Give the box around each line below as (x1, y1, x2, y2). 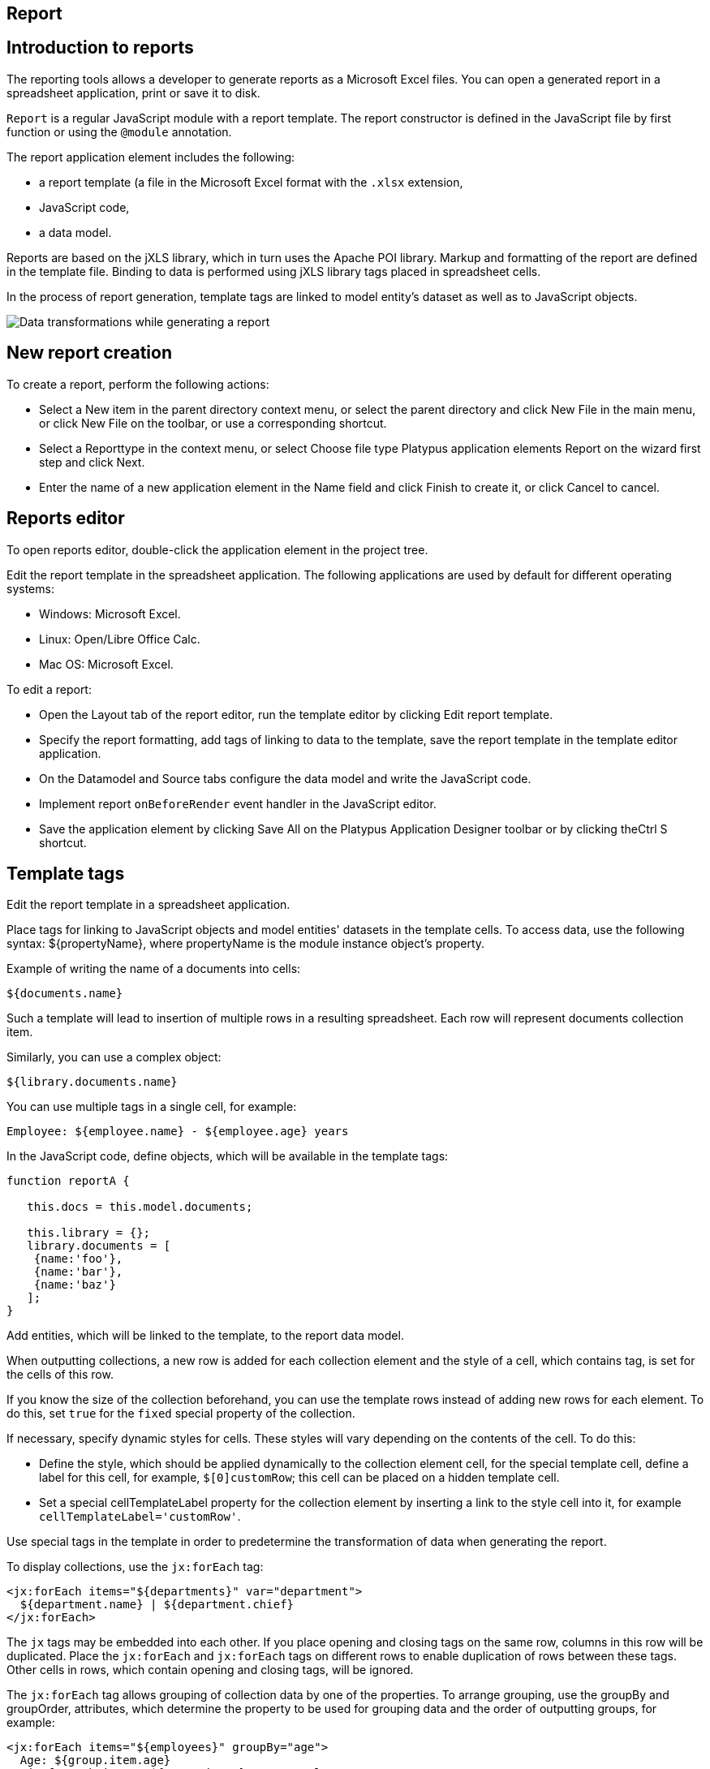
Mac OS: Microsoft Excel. (39, 656, 174, 671)
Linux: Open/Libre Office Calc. (39, 631, 200, 646)
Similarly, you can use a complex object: (6, 1050, 222, 1065)
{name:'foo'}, (33, 1252, 123, 1266)
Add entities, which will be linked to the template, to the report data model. (6, 1328, 404, 1343)
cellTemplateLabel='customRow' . (39, 1509, 241, 1524)
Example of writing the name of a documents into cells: (6, 962, 301, 976)
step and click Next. (39, 454, 145, 469)
